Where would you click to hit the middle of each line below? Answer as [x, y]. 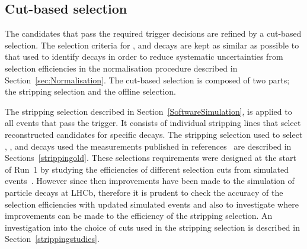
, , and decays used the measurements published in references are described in [148, 146]
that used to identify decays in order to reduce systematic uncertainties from [144, 56]
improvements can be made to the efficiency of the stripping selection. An [139, 216]
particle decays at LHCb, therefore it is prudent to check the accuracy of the [144, 192]
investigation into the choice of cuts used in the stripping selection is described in [152, 227]
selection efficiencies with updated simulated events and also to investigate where [152, 204]
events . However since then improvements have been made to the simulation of [150, 181]
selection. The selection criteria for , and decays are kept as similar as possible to [152, 45]
